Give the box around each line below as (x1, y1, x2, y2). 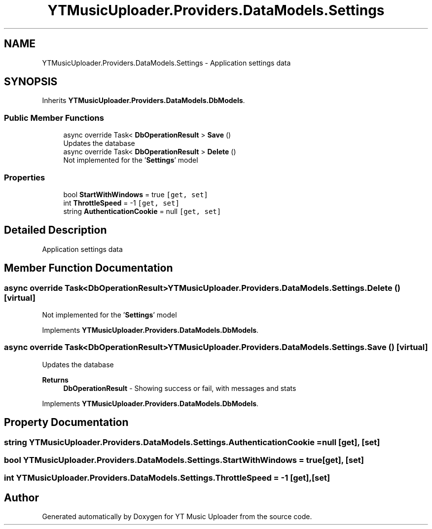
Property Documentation (4, 416, 129, 429)
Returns (42, 375, 69, 384)
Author (4, 491, 39, 504)
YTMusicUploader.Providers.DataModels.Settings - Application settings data (42, 58, 291, 67)
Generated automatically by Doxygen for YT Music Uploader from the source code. (42, 512, 312, 521)
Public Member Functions (4, 112, 104, 123)
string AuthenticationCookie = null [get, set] (63, 207, 221, 215)
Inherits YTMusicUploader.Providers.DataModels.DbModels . (42, 96, 245, 105)
